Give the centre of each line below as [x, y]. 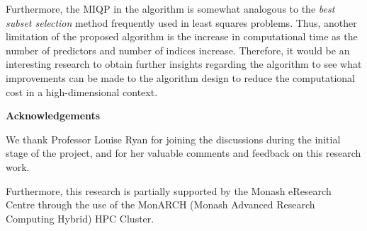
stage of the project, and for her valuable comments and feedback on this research [183, 153]
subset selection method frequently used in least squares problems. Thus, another [181, 22]
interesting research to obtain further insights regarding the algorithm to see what [184, 64]
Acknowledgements [53, 115]
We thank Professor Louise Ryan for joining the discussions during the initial [173, 139]
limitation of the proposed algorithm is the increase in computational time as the [182, 36]
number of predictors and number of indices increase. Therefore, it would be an [178, 50]
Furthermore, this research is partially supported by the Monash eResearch [169, 190]
